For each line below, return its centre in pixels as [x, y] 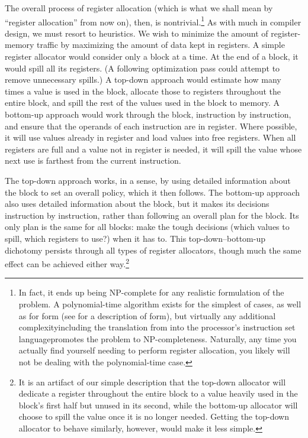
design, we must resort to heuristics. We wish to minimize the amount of [137, 33]
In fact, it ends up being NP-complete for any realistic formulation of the [151, 292]
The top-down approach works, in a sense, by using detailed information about [148, 180]
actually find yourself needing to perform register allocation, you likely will [154, 350]
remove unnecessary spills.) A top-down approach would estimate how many [143, 80]
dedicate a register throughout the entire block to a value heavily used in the [158, 393]
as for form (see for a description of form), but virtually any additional [147, 315]
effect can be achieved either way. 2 [67, 263]
